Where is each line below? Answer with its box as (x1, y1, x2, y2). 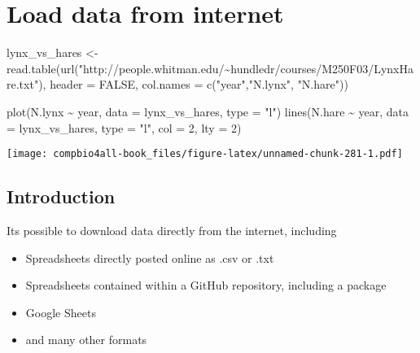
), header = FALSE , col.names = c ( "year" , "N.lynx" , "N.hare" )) (38, 76, 348, 93)
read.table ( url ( (7, 59, 79, 76)
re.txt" (7, 76, 39, 93)
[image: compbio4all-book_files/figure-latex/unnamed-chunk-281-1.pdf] (7, 148, 403, 160)
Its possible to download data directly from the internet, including (7, 221, 337, 238)
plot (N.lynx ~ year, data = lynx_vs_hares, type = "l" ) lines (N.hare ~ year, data (7, 102, 409, 120)
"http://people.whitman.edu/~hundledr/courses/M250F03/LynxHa (78, 59, 413, 76)
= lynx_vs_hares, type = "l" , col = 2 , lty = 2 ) (7, 119, 242, 136)
